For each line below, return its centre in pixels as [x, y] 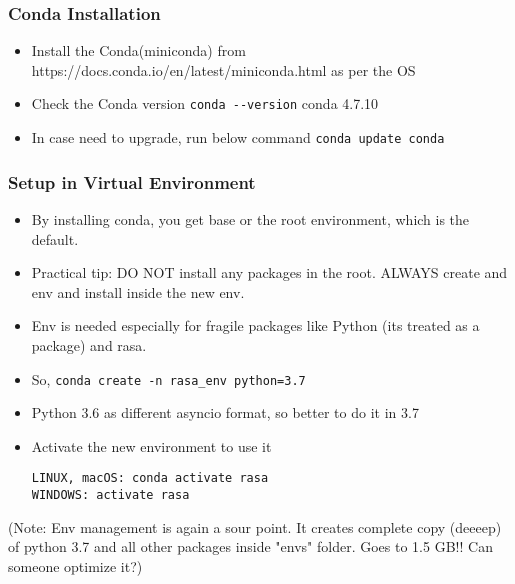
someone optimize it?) [75, 565]
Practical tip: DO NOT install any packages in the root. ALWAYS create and [269, 272]
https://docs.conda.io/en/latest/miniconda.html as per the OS [223, 69]
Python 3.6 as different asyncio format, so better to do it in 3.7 [225, 412]
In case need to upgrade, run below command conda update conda [238, 137]
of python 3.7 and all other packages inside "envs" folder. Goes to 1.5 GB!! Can [250, 546]
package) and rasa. [89, 344]
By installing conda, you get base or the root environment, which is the [250, 218]
